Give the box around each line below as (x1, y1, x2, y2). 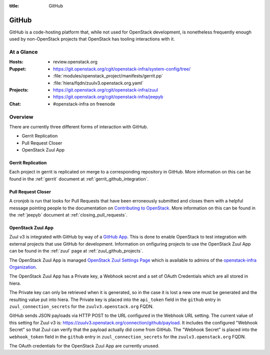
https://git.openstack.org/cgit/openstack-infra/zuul (53, 87, 158, 92)
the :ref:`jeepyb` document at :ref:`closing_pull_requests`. (9, 212, 127, 218)
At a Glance (9, 48, 38, 55)
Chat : (9, 100, 21, 107)
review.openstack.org (53, 59, 97, 65)
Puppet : (9, 65, 26, 72)
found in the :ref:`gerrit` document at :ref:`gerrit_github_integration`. (9, 175, 149, 182)
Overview (9, 113, 33, 120)
